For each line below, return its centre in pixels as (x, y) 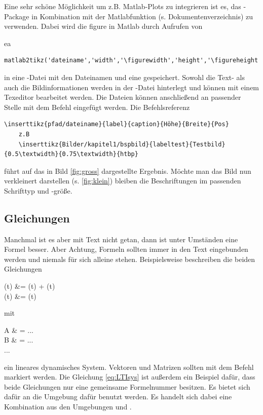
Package (17, 16)
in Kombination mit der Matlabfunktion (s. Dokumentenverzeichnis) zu (142, 16)
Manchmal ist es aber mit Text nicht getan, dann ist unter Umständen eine (121, 239)
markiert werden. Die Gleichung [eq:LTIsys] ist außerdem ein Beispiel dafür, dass (130, 377)
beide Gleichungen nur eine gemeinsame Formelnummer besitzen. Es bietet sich (127, 386)
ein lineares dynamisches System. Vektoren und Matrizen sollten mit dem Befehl (129, 367)
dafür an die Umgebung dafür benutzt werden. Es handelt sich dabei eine (118, 397)
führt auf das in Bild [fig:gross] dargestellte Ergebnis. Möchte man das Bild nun (128, 171)
